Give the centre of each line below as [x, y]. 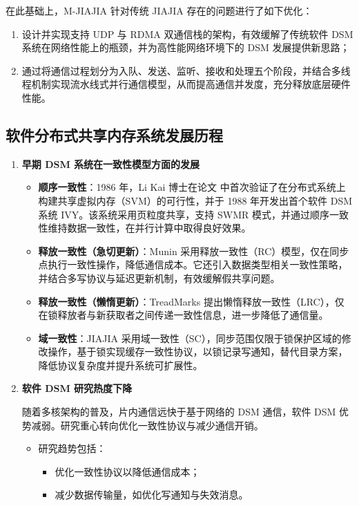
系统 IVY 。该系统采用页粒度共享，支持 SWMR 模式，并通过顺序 [184, 214]
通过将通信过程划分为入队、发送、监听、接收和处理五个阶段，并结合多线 [186, 70]
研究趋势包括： [72, 448]
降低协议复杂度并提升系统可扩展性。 [120, 365]
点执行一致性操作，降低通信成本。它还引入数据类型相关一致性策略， [193, 264]
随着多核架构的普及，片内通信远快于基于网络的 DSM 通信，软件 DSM [179, 412]
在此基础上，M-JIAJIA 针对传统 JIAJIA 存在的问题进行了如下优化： [159, 10]
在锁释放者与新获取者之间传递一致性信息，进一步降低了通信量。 [183, 315]
